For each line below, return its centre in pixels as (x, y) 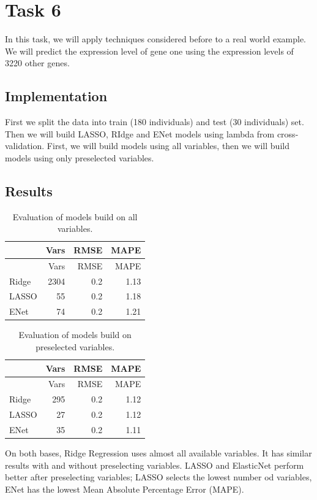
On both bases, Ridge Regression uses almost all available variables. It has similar (158, 453)
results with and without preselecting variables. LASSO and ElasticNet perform (155, 465)
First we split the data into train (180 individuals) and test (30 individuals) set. (155, 122)
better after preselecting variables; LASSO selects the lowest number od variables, (158, 477)
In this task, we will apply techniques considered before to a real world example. (155, 39)
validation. (25, 146)
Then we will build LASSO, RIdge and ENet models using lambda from (140, 133)
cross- (288, 133)
